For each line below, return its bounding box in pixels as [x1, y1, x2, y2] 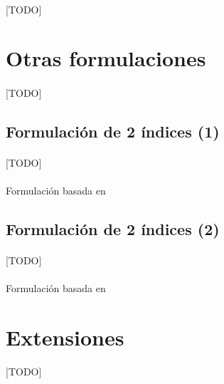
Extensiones [6, 323, 124, 352]
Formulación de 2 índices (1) [6, 120, 220, 142]
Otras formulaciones [6, 43, 206, 73]
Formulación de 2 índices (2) [6, 218, 220, 240]
